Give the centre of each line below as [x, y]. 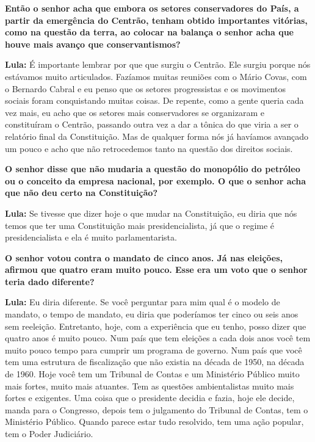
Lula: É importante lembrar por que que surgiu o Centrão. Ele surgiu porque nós [158, 64]
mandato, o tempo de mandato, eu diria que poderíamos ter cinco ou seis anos [152, 314]
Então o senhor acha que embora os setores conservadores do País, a [152, 8]
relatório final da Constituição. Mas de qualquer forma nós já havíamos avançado [157, 136]
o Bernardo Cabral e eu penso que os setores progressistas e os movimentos [145, 88]
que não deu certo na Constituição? [81, 193]
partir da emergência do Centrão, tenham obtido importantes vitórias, [156, 20]
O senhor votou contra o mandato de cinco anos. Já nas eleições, [144, 257]
